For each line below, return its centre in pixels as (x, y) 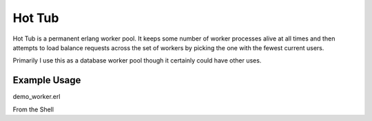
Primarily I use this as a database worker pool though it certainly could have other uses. (137, 60)
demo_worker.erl (37, 97)
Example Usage (47, 80)
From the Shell (33, 109)
